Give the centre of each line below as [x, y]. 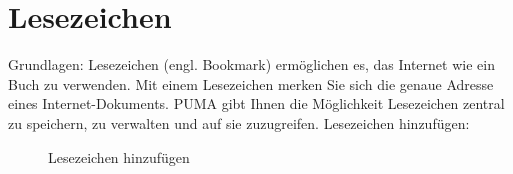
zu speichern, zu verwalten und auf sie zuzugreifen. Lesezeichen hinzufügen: [239, 122]
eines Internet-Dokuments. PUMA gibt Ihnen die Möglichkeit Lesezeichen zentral [256, 103]
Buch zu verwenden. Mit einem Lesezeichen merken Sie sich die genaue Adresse [251, 83]
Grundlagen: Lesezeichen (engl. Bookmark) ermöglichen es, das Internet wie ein [251, 64]
